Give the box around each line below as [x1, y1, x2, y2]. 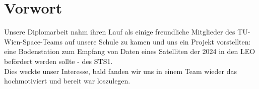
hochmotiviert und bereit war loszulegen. [4, 75, 131, 86]
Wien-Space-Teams [4, 36, 62, 46]
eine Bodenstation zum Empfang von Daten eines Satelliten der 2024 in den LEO [4, 46, 255, 56]
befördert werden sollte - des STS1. [4, 55, 113, 66]
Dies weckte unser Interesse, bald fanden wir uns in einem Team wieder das [4, 65, 237, 76]
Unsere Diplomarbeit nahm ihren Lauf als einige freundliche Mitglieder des [4, 26, 235, 37]
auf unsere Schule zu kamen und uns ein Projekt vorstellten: [64, 36, 251, 46]
